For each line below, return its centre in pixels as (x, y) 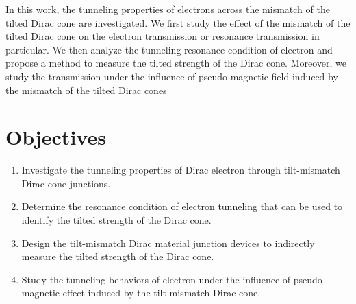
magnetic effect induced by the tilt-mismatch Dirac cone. (141, 293)
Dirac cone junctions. (66, 183)
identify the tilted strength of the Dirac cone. (116, 220)
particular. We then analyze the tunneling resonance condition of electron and (169, 49)
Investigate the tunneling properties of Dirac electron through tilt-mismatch (181, 170)
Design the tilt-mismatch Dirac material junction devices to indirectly (168, 243)
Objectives (56, 137)
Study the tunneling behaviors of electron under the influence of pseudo (172, 279)
